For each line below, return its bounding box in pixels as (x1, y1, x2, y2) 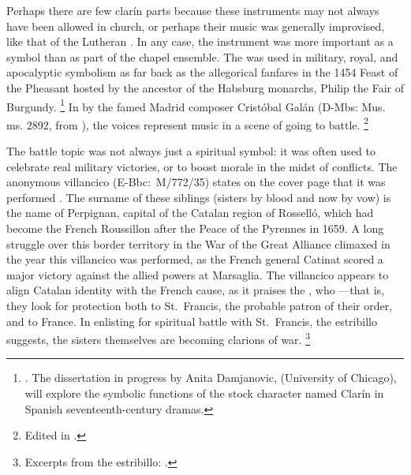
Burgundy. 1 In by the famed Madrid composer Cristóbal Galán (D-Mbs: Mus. (6, 95, 386, 114)
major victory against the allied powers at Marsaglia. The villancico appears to (6, 266, 389, 282)
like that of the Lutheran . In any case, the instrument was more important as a (6, 33, 394, 50)
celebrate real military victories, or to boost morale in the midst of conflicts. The (6, 158, 398, 174)
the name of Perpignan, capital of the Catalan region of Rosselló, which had (6, 204, 374, 221)
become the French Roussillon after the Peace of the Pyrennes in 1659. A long (6, 220, 384, 237)
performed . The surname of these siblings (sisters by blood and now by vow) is (6, 189, 391, 205)
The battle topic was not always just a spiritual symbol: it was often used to (6, 143, 376, 159)
